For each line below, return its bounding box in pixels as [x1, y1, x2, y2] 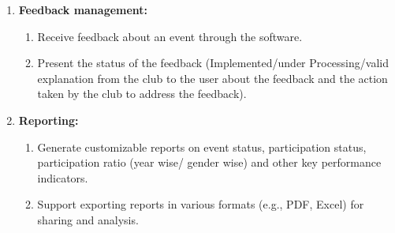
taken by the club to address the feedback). [37, 85, 247, 102]
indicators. [37, 169, 88, 186]
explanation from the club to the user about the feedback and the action [37, 70, 388, 86]
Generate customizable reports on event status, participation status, [37, 138, 367, 155]
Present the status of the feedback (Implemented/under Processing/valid [37, 54, 389, 71]
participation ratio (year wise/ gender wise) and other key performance [37, 154, 382, 171]
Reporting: [18, 111, 79, 128]
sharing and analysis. [37, 211, 139, 227]
